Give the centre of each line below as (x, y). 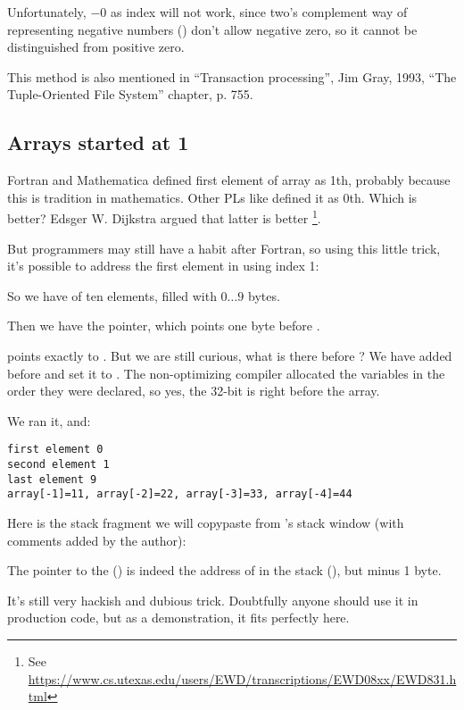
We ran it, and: (49, 420)
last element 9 (52, 479)
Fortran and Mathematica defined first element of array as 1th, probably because (229, 180)
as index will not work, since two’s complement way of (259, 12)
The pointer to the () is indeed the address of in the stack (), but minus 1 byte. (224, 570)
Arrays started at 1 (98, 142)
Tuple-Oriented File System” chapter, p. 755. (130, 94)
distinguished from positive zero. (96, 47)
